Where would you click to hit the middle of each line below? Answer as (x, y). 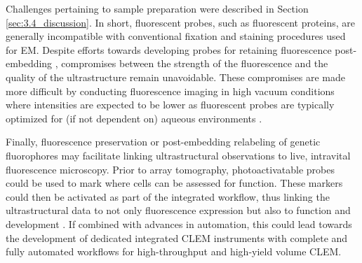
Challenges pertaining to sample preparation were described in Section (157, 8)
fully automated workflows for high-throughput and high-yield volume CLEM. (174, 251)
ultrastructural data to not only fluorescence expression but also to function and (178, 210)
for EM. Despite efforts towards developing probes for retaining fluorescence (169, 49)
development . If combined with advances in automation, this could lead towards (179, 223)
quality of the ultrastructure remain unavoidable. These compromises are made (175, 77)
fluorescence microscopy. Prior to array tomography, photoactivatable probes (170, 169)
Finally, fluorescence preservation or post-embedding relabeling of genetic (163, 142)
